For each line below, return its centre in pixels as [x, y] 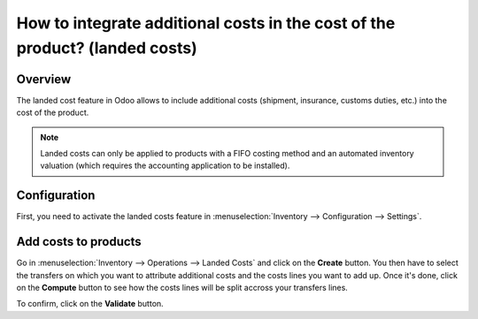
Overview [44, 79]
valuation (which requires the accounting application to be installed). [165, 166]
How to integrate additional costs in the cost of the [206, 23]
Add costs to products [79, 242]
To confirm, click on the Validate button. [90, 304]
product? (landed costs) [107, 48]
